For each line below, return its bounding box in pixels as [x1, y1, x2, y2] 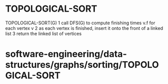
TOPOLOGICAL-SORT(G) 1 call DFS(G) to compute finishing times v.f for [5, 20, 156, 26]
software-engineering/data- [5, 49, 127, 60]
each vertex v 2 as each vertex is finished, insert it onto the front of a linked [5, 25, 163, 31]
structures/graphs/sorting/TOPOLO [5, 59, 159, 71]
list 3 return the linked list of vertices [5, 30, 82, 36]
